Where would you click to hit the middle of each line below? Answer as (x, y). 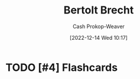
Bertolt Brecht (99, 10)
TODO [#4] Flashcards (62, 67)
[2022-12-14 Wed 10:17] (99, 37)
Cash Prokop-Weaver (99, 26)
